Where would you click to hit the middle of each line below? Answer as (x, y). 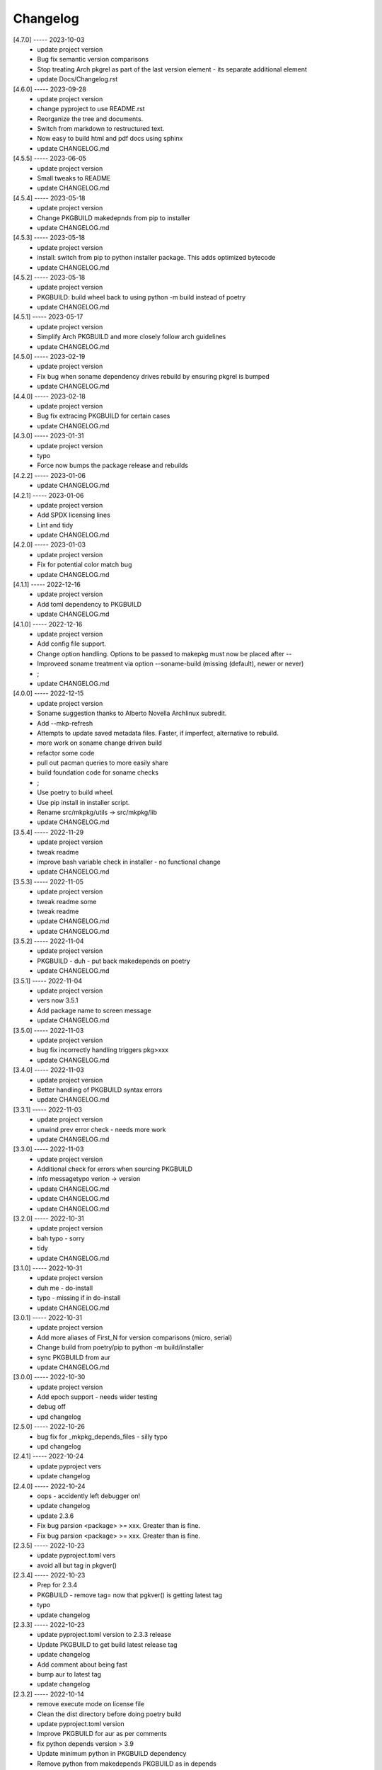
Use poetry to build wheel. (76, 792)
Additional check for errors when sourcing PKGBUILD (115, 1169)
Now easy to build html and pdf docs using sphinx (110, 139)
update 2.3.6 (56, 1516)
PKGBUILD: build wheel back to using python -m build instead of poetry (141, 297)
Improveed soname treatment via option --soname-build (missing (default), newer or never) (170, 664)
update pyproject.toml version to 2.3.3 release (104, 1635)
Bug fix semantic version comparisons (93, 59)
